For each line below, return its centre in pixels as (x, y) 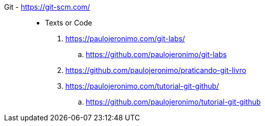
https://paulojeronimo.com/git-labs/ (125, 39)
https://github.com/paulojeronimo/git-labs (156, 54)
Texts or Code (69, 23)
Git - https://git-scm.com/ (47, 7)
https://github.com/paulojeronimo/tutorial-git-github (173, 102)
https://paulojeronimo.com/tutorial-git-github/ (142, 86)
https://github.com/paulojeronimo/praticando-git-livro (156, 70)
